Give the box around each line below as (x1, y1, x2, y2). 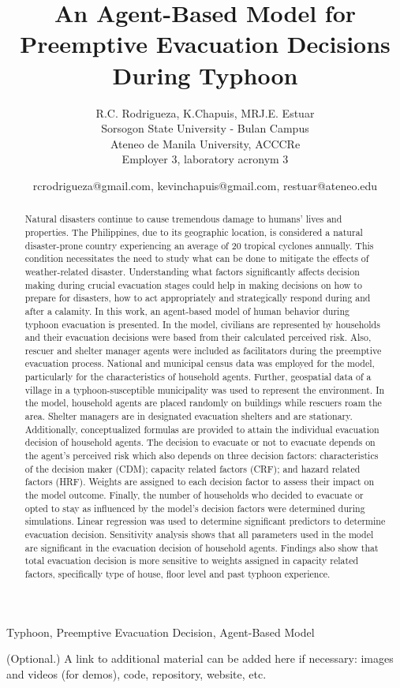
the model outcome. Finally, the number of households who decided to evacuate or (24, 488, 364, 502)
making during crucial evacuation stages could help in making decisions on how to (24, 278, 362, 291)
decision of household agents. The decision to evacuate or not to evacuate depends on (24, 436, 376, 449)
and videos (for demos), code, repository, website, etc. (6, 665, 267, 682)
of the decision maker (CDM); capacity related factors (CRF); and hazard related (24, 462, 361, 475)
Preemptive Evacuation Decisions (20, 28, 391, 60)
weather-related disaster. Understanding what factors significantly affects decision (24, 264, 360, 278)
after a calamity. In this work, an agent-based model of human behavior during (24, 304, 350, 317)
